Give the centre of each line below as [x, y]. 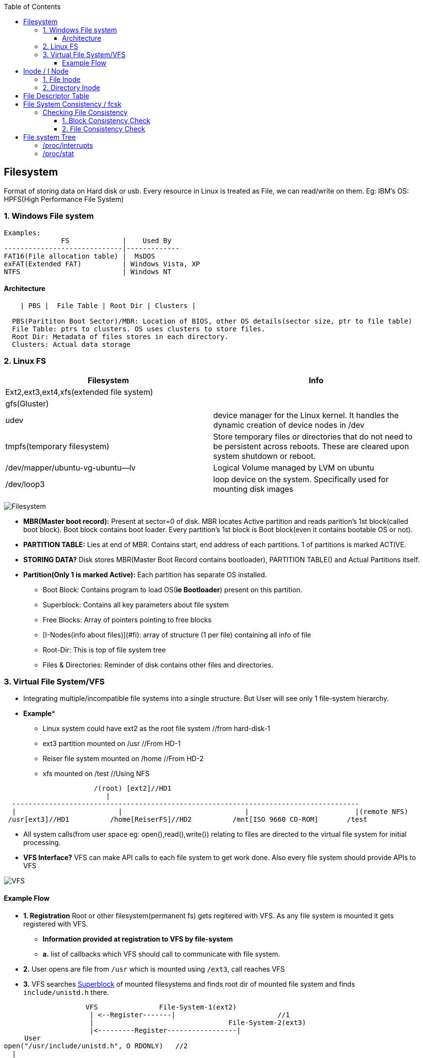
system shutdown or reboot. [265, 456]
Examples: [22, 233]
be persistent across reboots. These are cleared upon [311, 446]
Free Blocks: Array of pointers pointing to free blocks [127, 619]
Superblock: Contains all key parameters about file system [136, 604]
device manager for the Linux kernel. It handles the [306, 415]
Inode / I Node [46, 71]
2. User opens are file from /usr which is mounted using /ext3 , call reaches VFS [154, 969]
